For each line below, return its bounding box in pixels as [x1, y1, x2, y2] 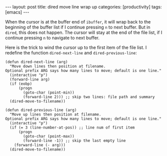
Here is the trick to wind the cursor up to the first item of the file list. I [5, 44, 147, 50]
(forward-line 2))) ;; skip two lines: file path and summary [23, 94, 155, 99]
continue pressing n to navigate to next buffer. [5, 35, 100, 40]
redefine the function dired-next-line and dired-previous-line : [5, 50, 137, 55]
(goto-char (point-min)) [23, 90, 75, 95]
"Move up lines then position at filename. [9, 112, 101, 117]
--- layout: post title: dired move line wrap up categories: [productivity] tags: [5, 4, 162, 9]
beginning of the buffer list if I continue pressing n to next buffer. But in [5, 24, 151, 30]
